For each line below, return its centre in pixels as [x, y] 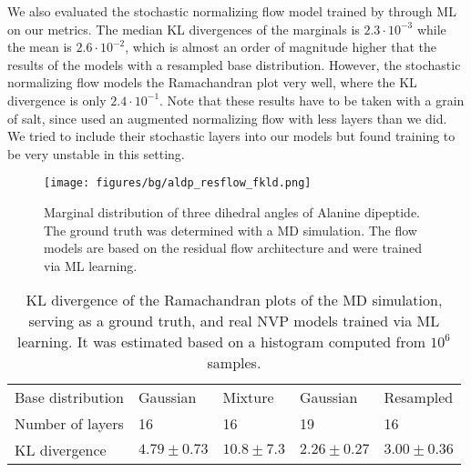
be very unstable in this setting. [96, 153]
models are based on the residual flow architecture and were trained [233, 248]
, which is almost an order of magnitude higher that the [281, 47]
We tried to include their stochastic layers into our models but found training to [231, 136]
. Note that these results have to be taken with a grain [312, 100]
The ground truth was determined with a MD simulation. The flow [230, 230]
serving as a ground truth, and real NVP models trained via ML [234, 321]
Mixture [248, 397]
